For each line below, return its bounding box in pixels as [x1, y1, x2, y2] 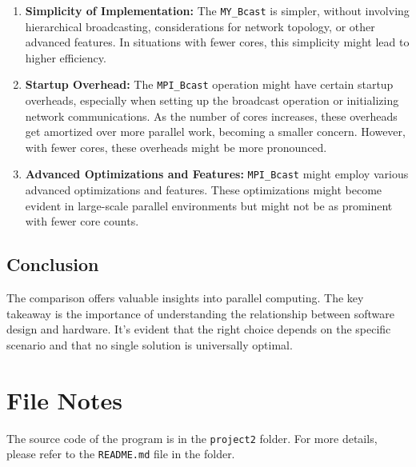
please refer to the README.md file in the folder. [6, 445, 235, 462]
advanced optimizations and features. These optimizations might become [25, 182, 382, 198]
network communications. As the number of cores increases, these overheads [25, 107, 398, 124]
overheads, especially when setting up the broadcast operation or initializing [25, 92, 399, 109]
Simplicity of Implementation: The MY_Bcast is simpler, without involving [25, 2, 410, 18]
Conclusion [6, 252, 99, 277]
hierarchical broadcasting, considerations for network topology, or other [25, 18, 375, 34]
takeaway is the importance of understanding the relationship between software [6, 305, 395, 321]
